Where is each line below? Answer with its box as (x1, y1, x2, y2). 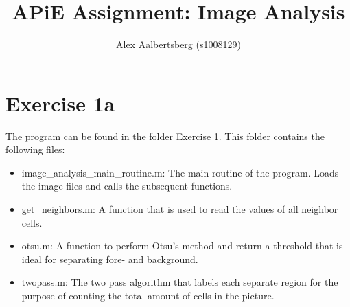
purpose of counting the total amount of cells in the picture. (21, 288, 275, 302)
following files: (5, 142, 65, 157)
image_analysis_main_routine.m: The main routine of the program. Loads (21, 165, 339, 179)
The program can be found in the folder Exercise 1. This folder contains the (5, 128, 325, 143)
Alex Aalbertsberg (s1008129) (116, 37, 241, 52)
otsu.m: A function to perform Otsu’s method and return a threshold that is (21, 238, 343, 253)
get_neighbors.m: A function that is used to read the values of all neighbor (21, 202, 338, 216)
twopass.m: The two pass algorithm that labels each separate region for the (21, 275, 338, 289)
